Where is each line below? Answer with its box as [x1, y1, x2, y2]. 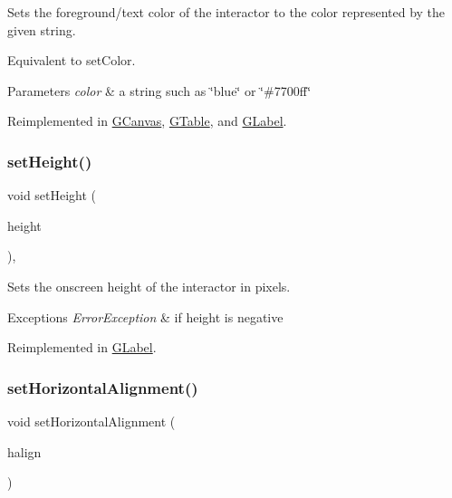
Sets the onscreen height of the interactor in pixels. [7, 276, 291, 295]
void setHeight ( [7, 186, 97, 205]
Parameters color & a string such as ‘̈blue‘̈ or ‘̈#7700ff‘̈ [7, 81, 312, 100]
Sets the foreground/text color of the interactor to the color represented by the [7, 3, 446, 21]
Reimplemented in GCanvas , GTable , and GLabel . [7, 111, 287, 130]
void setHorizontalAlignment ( [7, 411, 176, 430]
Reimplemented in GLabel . [7, 338, 157, 357]
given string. [7, 20, 76, 39]
